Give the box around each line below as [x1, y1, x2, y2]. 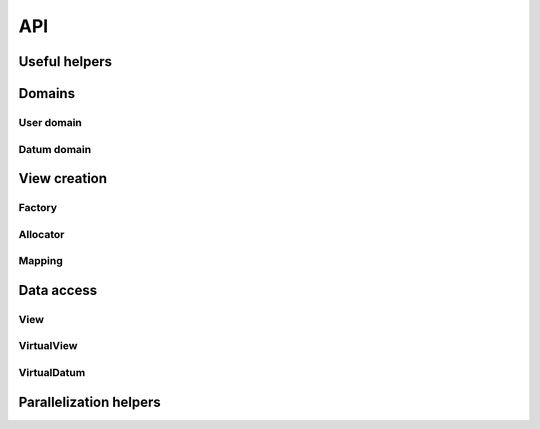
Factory [18, 201, 58, 215]
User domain [18, 115, 82, 129]
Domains [18, 85, 75, 102]
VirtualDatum [18, 365, 86, 379]
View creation [18, 170, 108, 187]
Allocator [18, 227, 65, 241]
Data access [18, 281, 98, 299]
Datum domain [18, 142, 92, 156]
